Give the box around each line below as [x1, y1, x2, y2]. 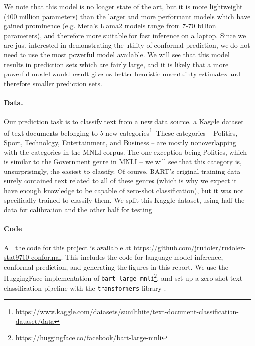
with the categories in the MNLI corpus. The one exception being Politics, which [4, 147, 247, 157]
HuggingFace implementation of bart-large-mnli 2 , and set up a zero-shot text [4, 272, 243, 283]
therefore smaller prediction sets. [4, 78, 102, 88]
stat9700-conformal [4, 252, 61, 262]
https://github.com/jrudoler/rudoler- [133, 242, 246, 252]
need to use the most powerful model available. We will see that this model [4, 49, 229, 59]
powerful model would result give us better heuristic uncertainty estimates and [4, 69, 241, 79]
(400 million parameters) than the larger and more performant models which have [4, 11, 251, 21]
